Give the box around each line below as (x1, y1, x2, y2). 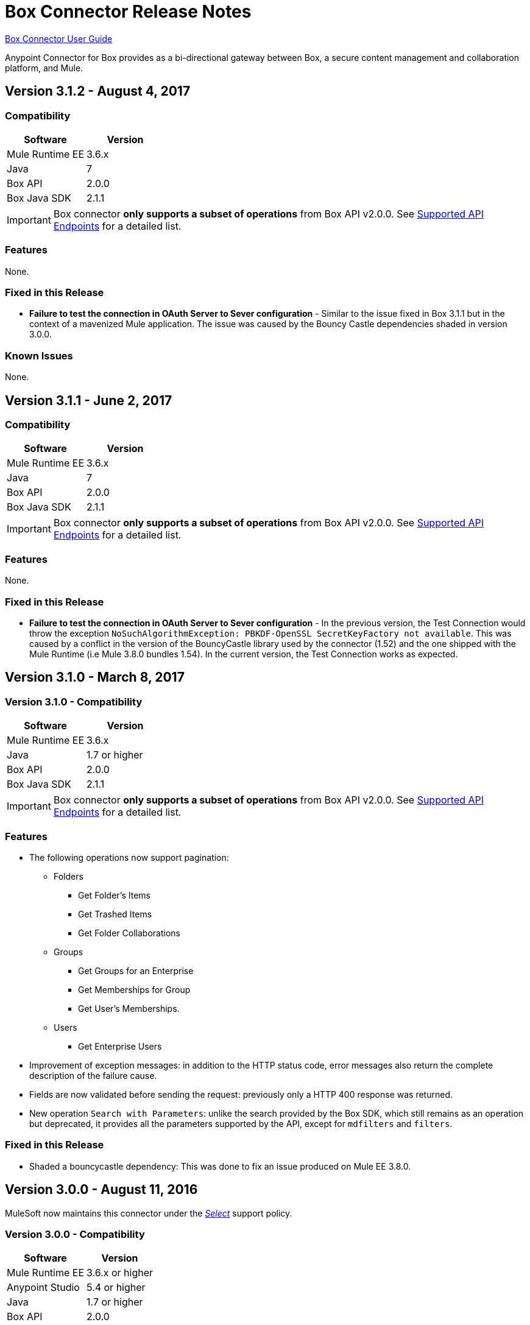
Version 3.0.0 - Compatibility (5, 1228, 145, 1240)
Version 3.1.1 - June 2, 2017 (5, 392, 172, 408)
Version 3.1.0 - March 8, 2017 (5, 670, 185, 685)
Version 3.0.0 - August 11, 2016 (5, 1182, 198, 1198)
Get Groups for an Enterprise (78, 965, 194, 976)
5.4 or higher (87, 1281, 146, 1294)
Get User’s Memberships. (78, 1003, 180, 1014)
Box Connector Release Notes (5, 1, 252, 22)
